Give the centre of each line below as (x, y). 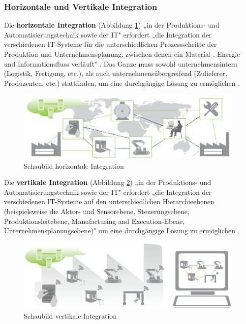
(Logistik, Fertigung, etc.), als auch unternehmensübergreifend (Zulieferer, (116, 73)
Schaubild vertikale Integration (70, 315)
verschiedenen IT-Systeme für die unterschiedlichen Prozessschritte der (110, 44)
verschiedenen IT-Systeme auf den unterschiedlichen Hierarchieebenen (109, 201)
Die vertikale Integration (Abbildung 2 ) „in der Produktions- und (108, 182)
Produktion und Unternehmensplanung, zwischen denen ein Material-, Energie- (123, 54)
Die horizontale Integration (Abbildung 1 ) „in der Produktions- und (112, 25)
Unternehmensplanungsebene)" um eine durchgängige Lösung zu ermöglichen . (122, 231)
